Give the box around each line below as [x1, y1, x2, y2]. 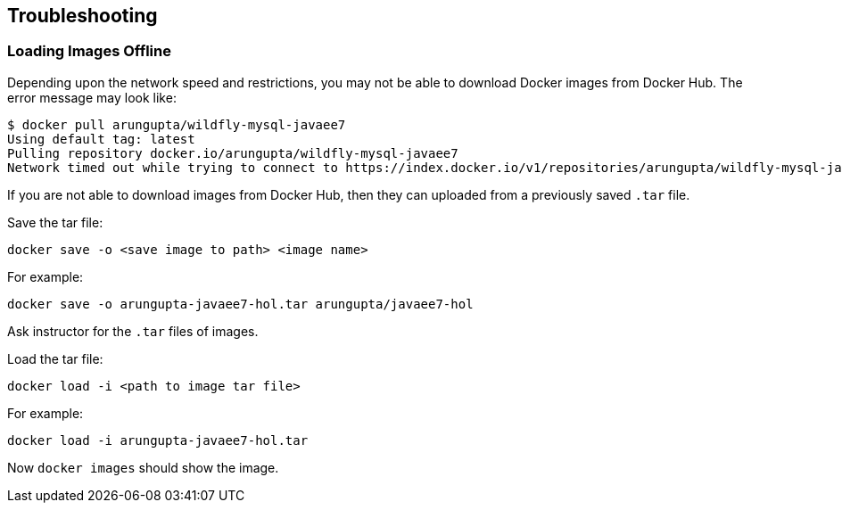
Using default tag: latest [7, 131, 195, 146]
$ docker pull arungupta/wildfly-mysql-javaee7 [7, 117, 346, 132]
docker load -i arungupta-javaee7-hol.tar [7, 432, 309, 448]
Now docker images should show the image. [7, 459, 279, 475]
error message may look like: [7, 89, 177, 105]
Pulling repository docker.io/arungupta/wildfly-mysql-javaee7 [7, 145, 458, 160]
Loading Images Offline [7, 42, 171, 61]
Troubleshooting [7, 4, 158, 27]
